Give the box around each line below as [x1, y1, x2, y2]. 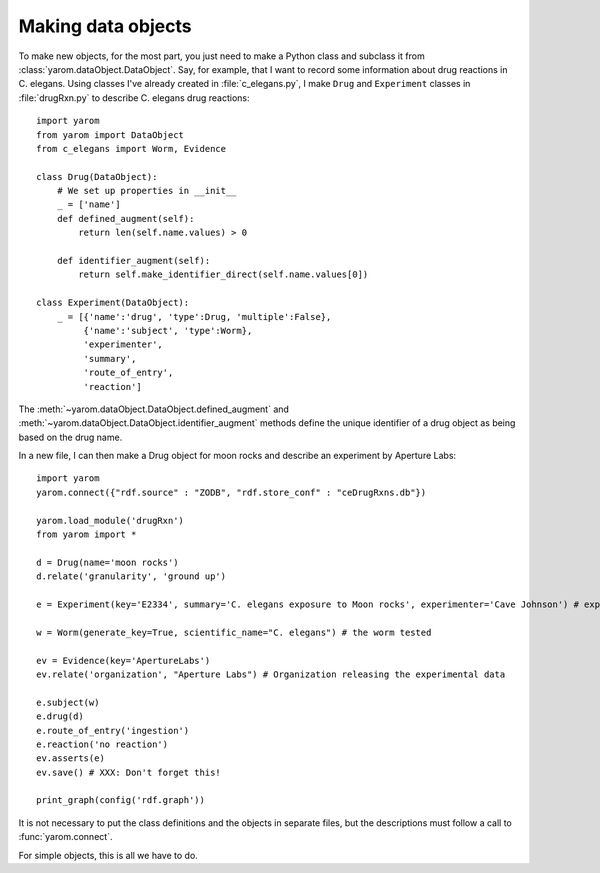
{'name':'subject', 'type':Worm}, [83, 325, 253, 336]
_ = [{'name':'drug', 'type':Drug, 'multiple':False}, [56, 311, 332, 322]
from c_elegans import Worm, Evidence [36, 143, 227, 154]
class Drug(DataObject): [36, 171, 158, 182]
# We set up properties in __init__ [56, 185, 237, 197]
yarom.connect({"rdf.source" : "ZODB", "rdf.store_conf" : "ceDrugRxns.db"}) [36, 486, 427, 498]
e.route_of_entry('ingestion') [36, 725, 190, 736]
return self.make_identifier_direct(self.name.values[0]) [78, 269, 369, 280]
